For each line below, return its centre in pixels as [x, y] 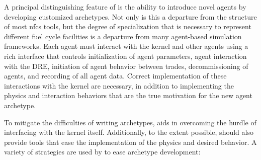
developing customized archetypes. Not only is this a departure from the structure [130, 16]
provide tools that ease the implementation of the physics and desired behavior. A [130, 142]
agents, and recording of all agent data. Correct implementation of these [115, 76]
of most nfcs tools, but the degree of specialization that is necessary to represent [128, 26]
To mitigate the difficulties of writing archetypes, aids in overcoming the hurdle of [130, 122]
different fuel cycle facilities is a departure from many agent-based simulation [123, 36]
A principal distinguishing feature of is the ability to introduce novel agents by [125, 7]
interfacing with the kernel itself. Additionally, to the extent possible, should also [129, 132]
